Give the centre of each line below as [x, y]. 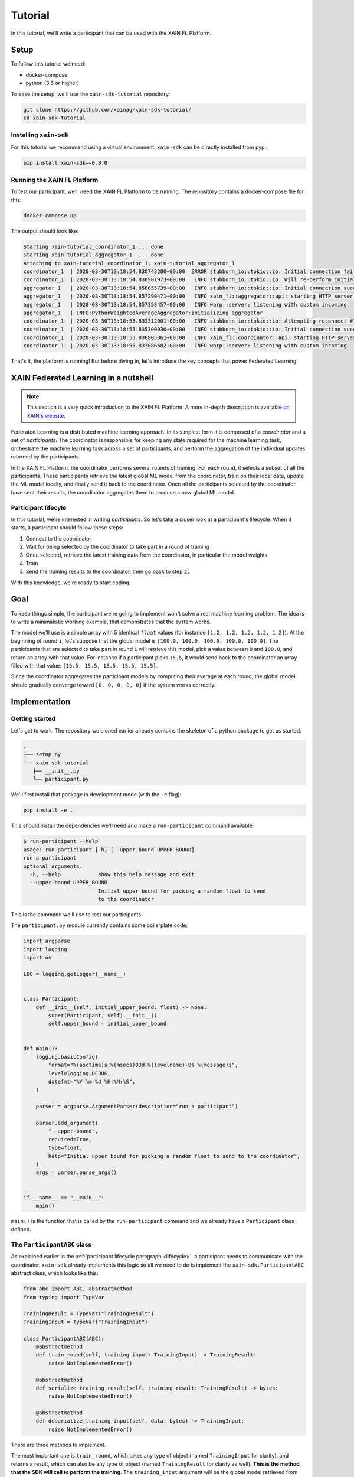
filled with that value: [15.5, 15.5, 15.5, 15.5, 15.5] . [84, 665]
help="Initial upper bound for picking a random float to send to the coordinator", [174, 1156]
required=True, [70, 1139]
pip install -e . [48, 810]
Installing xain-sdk [40, 135]
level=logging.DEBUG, [79, 1073]
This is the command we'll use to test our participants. [77, 915]
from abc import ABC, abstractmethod [78, 1289]
